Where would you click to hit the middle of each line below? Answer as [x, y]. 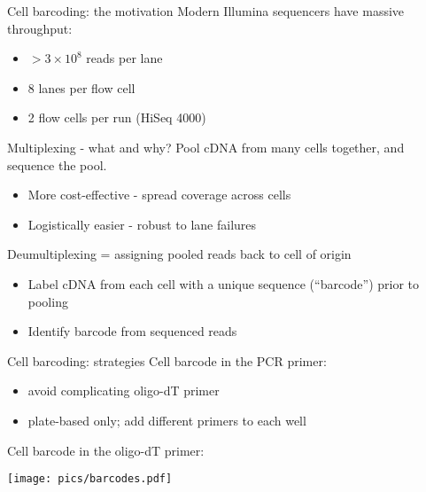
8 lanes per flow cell [81, 87]
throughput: [40, 28]
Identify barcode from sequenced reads [132, 331]
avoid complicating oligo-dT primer [124, 390]
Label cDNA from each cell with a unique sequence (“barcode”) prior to [224, 283]
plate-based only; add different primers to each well [167, 420]
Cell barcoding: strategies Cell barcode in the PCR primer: [167, 360]
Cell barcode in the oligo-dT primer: [106, 450]
